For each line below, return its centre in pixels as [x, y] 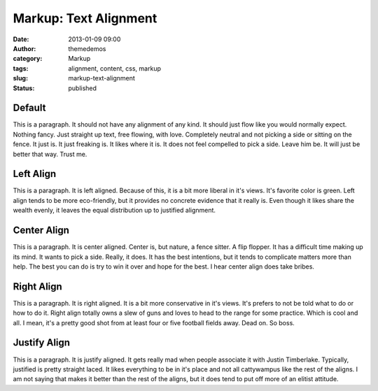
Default [29, 108]
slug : [20, 78]
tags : [21, 68]
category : [28, 59]
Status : [24, 88]
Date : [21, 39]
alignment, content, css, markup [114, 68]
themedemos [87, 48]
